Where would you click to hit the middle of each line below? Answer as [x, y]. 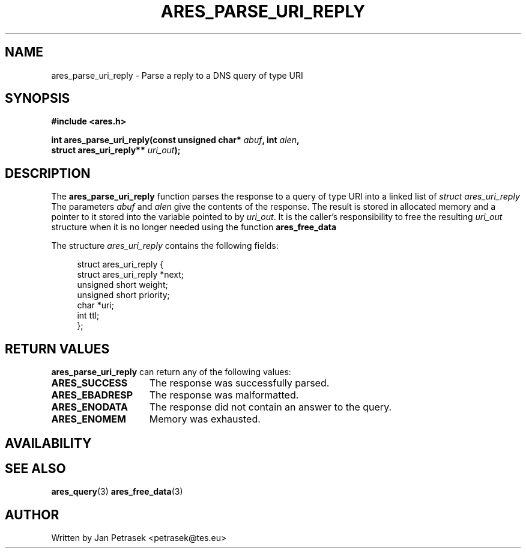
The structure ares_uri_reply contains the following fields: [165, 246]
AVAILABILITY [48, 443]
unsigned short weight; [122, 285]
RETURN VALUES [57, 349]
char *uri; [96, 305]
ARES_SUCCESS [89, 383]
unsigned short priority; [123, 295]
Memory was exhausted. [205, 419]
